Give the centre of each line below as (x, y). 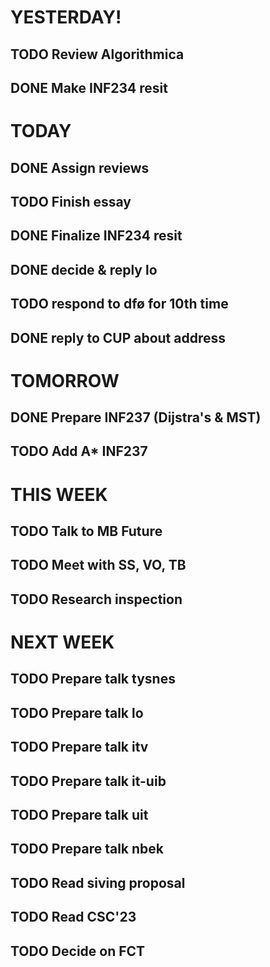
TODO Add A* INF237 (79, 451)
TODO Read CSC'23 (73, 917)
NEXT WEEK (62, 642)
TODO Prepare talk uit (79, 814)
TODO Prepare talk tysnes (93, 679)
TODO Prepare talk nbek (87, 849)
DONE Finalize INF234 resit (96, 236)
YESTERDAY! (66, 17)
